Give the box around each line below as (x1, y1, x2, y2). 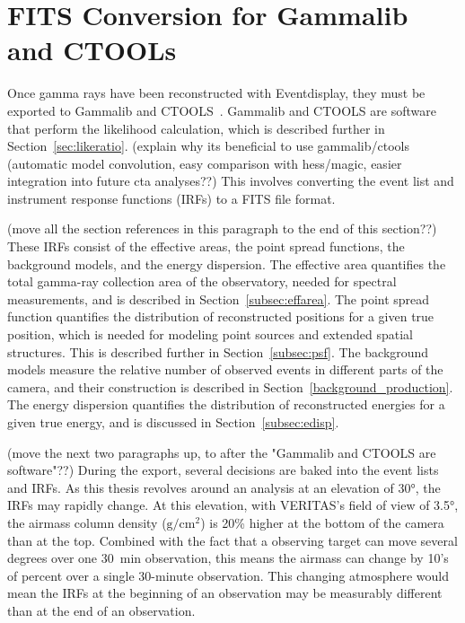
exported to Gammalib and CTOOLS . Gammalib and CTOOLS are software (7, 101, 436, 119)
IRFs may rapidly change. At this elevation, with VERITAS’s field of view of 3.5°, (7, 496, 459, 514)
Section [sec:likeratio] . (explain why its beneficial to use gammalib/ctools (7, 136, 409, 155)
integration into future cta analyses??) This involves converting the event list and (7, 171, 454, 190)
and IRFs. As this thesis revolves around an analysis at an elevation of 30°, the (7, 478, 441, 496)
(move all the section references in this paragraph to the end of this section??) (7, 219, 437, 238)
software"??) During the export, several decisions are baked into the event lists (7, 461, 439, 479)
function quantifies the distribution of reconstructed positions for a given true (7, 307, 434, 326)
